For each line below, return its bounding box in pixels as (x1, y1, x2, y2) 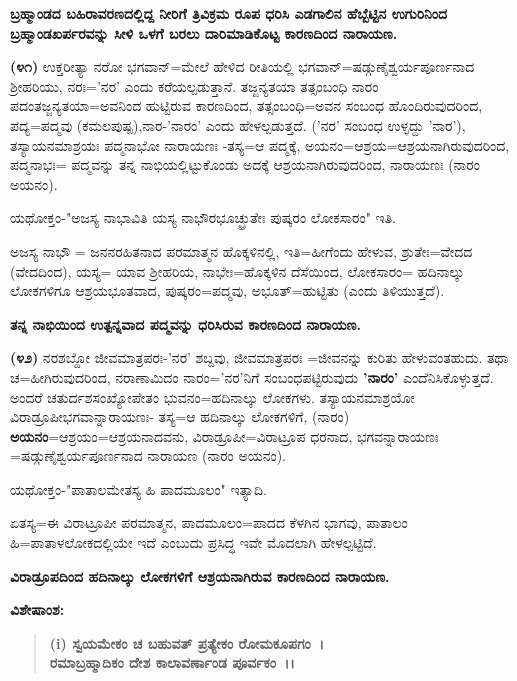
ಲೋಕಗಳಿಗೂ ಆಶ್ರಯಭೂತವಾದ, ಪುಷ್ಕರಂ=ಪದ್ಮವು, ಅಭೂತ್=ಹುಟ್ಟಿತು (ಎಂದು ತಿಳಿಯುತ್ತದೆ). (10, 280, 445, 301)
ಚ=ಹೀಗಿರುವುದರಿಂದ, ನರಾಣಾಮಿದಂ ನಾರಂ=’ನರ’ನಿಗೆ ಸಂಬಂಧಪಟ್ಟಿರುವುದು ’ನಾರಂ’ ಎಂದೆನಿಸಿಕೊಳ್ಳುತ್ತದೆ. (10, 366, 494, 387)
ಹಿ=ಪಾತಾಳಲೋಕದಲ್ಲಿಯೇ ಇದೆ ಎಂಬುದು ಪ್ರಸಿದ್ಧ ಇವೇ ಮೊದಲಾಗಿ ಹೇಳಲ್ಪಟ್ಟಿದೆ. (10, 532, 377, 553)
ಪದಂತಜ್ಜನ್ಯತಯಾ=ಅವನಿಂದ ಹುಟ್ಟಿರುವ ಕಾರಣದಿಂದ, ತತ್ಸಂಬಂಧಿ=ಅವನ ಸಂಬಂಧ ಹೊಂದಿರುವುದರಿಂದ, (10, 95, 483, 116)
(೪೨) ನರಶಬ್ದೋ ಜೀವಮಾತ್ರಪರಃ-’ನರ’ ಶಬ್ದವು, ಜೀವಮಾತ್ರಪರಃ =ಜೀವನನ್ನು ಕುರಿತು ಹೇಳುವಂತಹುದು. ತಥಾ (10, 347, 509, 368)
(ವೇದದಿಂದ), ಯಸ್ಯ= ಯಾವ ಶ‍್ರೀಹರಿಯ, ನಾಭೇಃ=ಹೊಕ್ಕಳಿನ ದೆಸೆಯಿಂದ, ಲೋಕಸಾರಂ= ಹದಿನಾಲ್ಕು (10, 260, 465, 281)
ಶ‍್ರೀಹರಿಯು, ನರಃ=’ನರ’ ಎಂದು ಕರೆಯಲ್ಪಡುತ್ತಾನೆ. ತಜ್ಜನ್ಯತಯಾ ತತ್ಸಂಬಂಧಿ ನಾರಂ (10, 75, 379, 96)
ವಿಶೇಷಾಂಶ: (10, 599, 65, 620)
